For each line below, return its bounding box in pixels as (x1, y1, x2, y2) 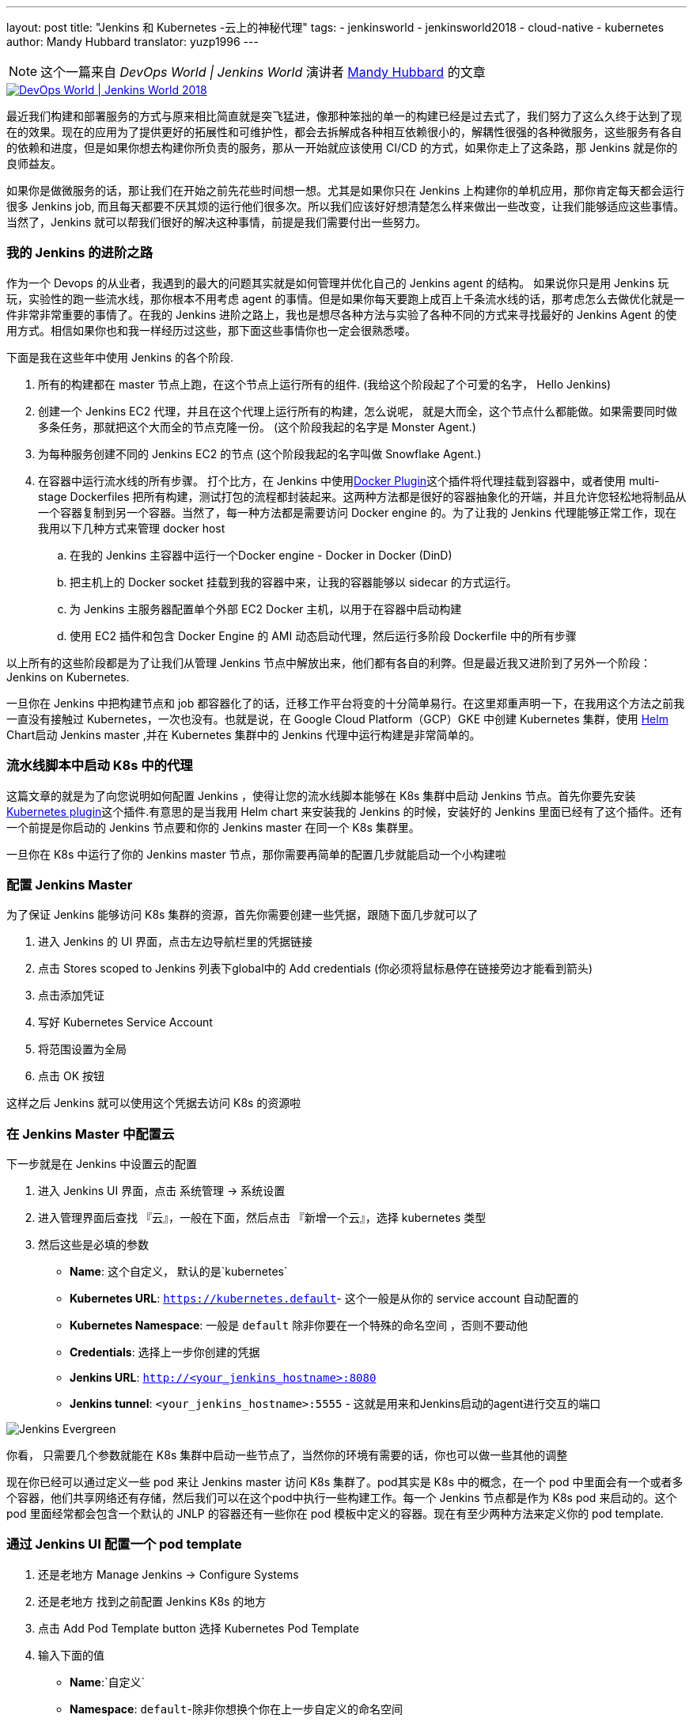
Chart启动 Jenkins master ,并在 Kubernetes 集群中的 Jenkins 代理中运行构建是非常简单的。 (6, 727, 481, 742)
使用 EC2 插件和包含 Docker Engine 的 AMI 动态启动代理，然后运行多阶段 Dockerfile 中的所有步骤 (70, 628, 577, 643)
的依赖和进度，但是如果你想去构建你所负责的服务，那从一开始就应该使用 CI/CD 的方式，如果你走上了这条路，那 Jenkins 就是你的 (6, 141, 678, 154)
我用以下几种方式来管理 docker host (38, 521, 225, 535)
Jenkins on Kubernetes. (6, 669, 130, 684)
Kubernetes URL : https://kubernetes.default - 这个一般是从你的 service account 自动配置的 (70, 1291, 579, 1305)
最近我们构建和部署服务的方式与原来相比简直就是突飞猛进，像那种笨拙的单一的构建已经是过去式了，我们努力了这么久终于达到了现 (6, 109, 682, 123)
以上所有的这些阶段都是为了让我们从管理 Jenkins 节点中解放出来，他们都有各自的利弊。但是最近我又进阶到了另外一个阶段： (6, 655, 652, 669)
